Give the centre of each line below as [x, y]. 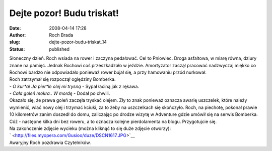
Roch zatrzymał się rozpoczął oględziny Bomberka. [62, 79]
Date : [15, 28]
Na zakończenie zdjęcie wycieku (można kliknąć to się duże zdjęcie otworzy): [90, 128]
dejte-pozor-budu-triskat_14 [78, 42]
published [59, 49]
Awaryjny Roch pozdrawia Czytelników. [50, 142]
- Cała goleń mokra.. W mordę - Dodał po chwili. [60, 93]
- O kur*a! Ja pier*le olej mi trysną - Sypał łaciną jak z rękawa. [74, 86]
